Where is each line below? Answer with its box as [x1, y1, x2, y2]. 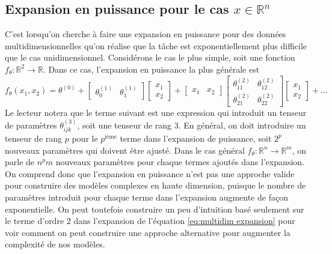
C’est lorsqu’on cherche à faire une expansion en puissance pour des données [5, 28, 286, 40]
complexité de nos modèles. [5, 238, 105, 250]
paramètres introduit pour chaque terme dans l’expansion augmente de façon [5, 190, 289, 203]
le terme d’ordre [5, 214, 64, 227]
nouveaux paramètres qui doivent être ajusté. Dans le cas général [5, 144, 245, 156]
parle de [5, 156, 35, 168]
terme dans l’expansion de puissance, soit [120, 132, 272, 144]
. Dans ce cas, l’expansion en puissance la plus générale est [43, 62, 260, 75]
